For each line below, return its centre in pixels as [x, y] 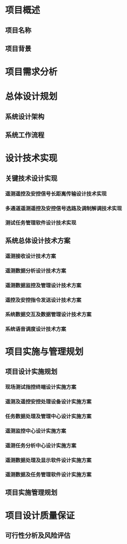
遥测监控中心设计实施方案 [36, 431]
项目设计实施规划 [31, 371]
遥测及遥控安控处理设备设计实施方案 [48, 401]
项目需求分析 [32, 72]
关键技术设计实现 [31, 178]
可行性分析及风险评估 [38, 536]
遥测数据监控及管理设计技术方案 [43, 285]
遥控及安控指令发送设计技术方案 [43, 300]
